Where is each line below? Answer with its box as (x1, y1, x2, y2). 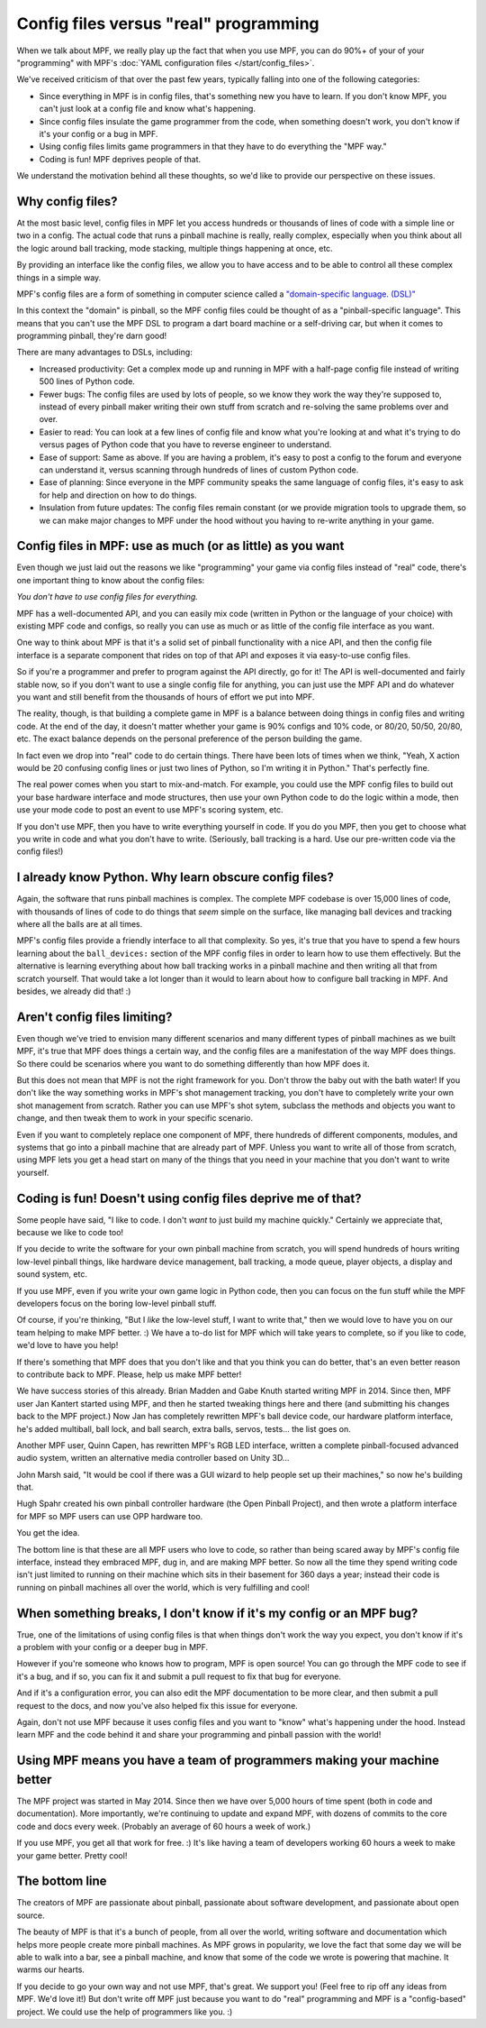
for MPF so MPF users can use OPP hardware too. (16, 1510, 203, 1521)
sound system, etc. (16, 1269, 87, 1280)
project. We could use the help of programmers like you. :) (16, 2006, 233, 2017)
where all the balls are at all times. (16, 918, 143, 929)
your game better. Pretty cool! (16, 1849, 128, 1861)
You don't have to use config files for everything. (16, 592, 198, 602)
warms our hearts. (16, 1964, 85, 1975)
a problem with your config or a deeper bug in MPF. (16, 1642, 209, 1653)
